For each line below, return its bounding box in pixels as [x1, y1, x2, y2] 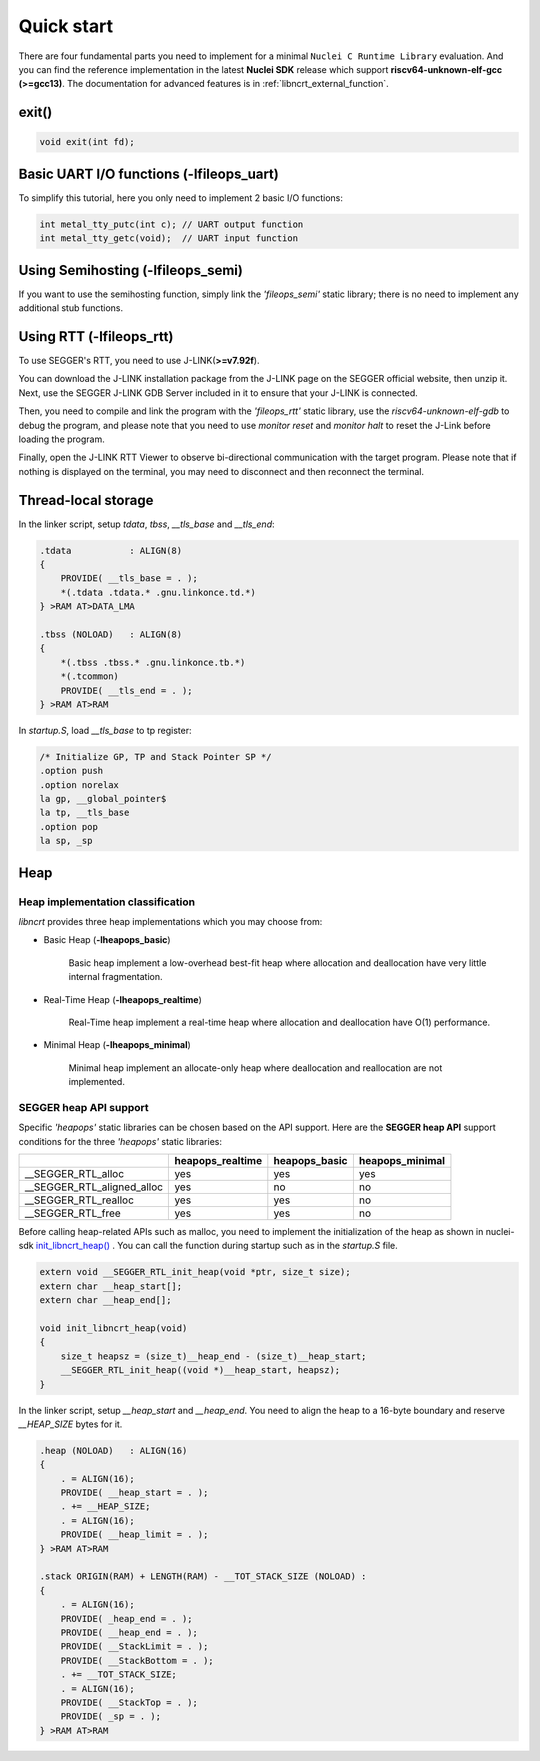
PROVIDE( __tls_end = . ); [60, 685, 194, 696]
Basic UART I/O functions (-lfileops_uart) [18, 165, 279, 182]
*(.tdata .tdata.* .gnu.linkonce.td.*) [60, 586, 257, 598]
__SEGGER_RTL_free [24, 1206, 122, 1220]
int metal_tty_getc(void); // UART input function [39, 233, 299, 244]
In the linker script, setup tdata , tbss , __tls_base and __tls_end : [18, 518, 275, 530]
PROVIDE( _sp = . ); [60, 1711, 162, 1722]
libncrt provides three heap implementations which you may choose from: [18, 915, 323, 927]
